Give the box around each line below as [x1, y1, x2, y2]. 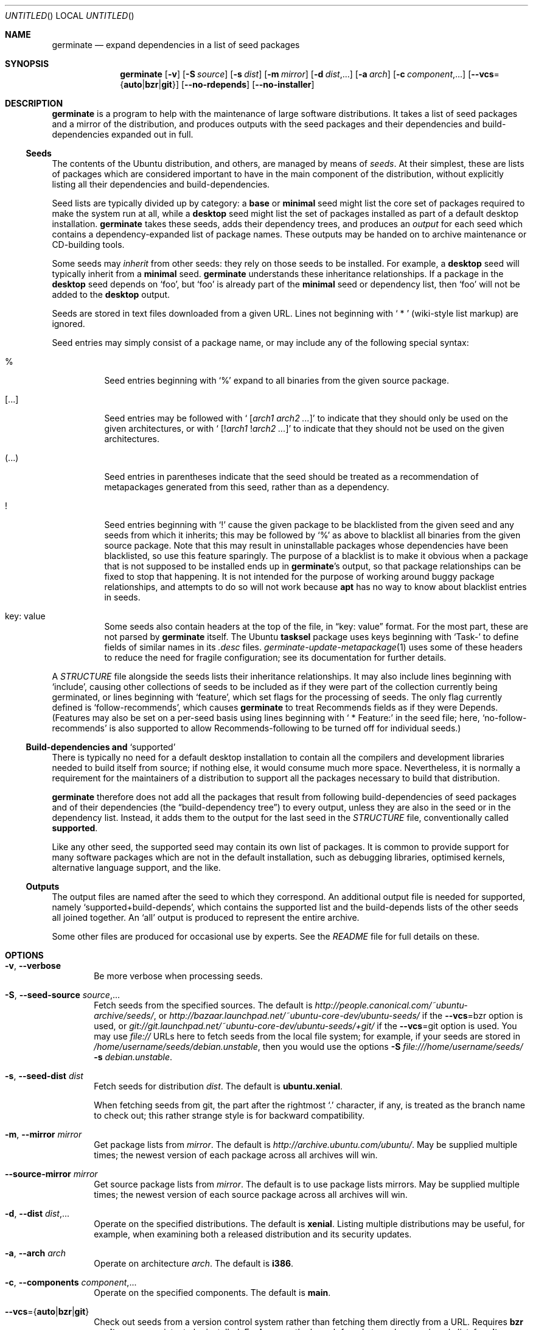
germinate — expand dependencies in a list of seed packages [52, 40, 300, 50]
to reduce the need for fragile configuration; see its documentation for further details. [104, 652, 447, 663]
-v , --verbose [5, 960, 61, 971]
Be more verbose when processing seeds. [94, 971, 263, 981]
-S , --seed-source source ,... [5, 990, 120, 1000]
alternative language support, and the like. [52, 862, 221, 873]
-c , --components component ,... [5, 1277, 137, 1287]
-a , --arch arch [5, 1248, 66, 1258]
